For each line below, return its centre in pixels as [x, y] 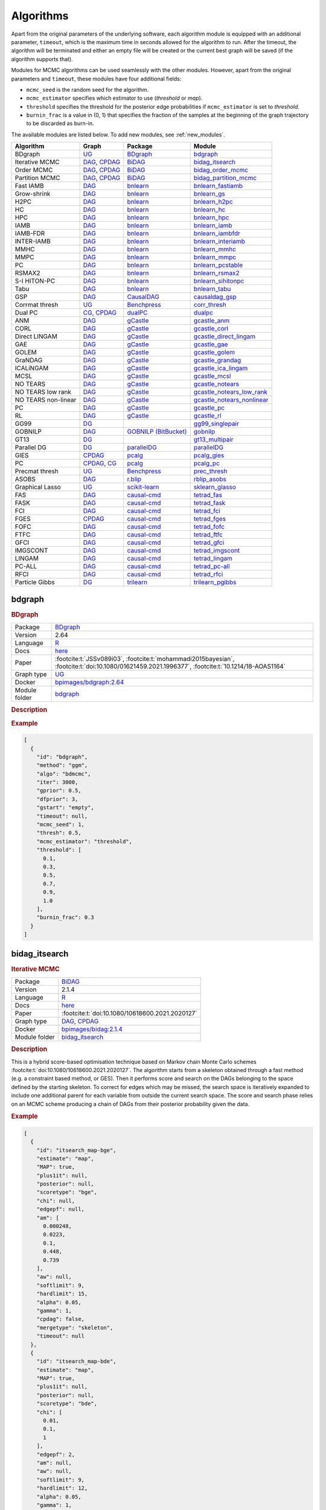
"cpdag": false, [60, 1319]
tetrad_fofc [209, 527]
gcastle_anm [212, 321]
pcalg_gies [209, 455]
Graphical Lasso [38, 487]
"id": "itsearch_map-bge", [77, 1150]
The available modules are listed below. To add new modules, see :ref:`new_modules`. [118, 134]
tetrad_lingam [213, 559]
